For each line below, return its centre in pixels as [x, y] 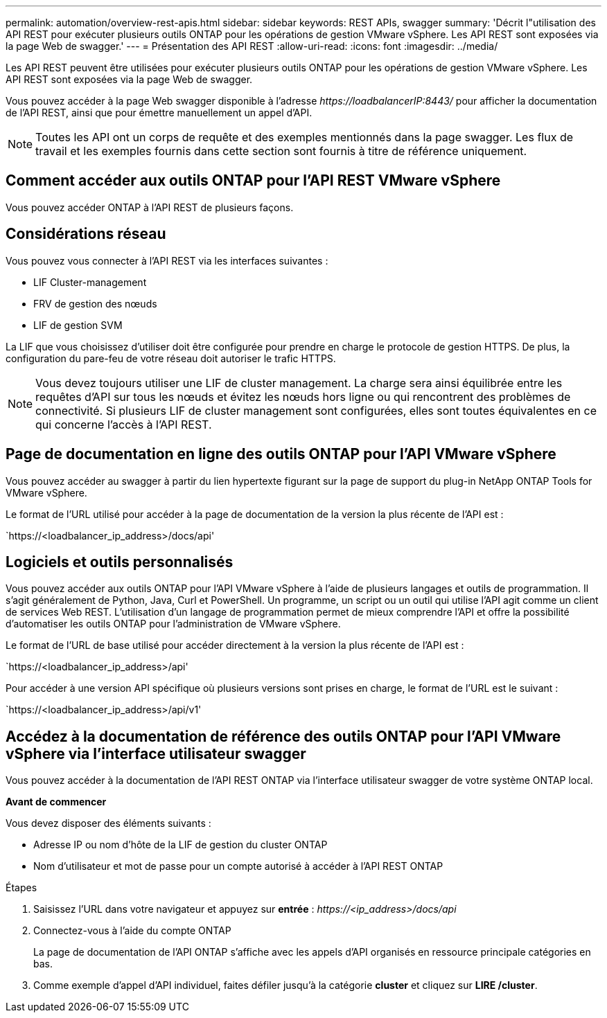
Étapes [21, 888]
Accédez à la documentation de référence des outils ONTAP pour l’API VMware [283, 736]
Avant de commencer [56, 802]
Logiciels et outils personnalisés [120, 562]
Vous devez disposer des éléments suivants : [108, 823]
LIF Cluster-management [90, 282]
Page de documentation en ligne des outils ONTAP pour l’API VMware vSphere [281, 454]
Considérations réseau [86, 234]
